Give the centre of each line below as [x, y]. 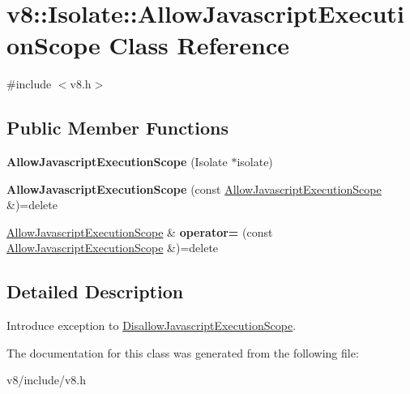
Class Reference [199, 45]
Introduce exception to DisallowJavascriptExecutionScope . [152, 325]
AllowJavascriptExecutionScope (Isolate [117, 162]
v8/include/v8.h [47, 380]
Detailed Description [95, 291]
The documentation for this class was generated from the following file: [183, 352]
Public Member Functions [117, 128]
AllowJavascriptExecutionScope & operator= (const [140, 231]
